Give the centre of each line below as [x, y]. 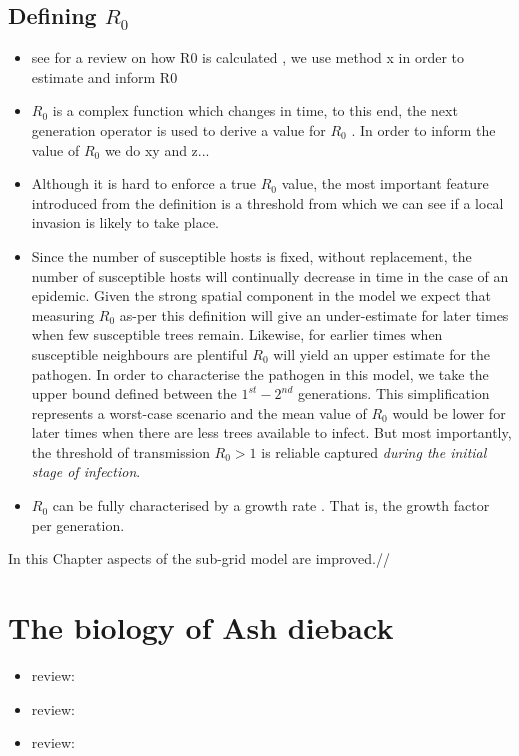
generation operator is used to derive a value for [178, 129]
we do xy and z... [157, 149]
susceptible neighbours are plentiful [139, 353]
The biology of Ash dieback [201, 627]
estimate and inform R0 [104, 76]
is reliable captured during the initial [374, 451]
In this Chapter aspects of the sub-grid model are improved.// [199, 558]
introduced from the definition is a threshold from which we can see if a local [267, 202]
